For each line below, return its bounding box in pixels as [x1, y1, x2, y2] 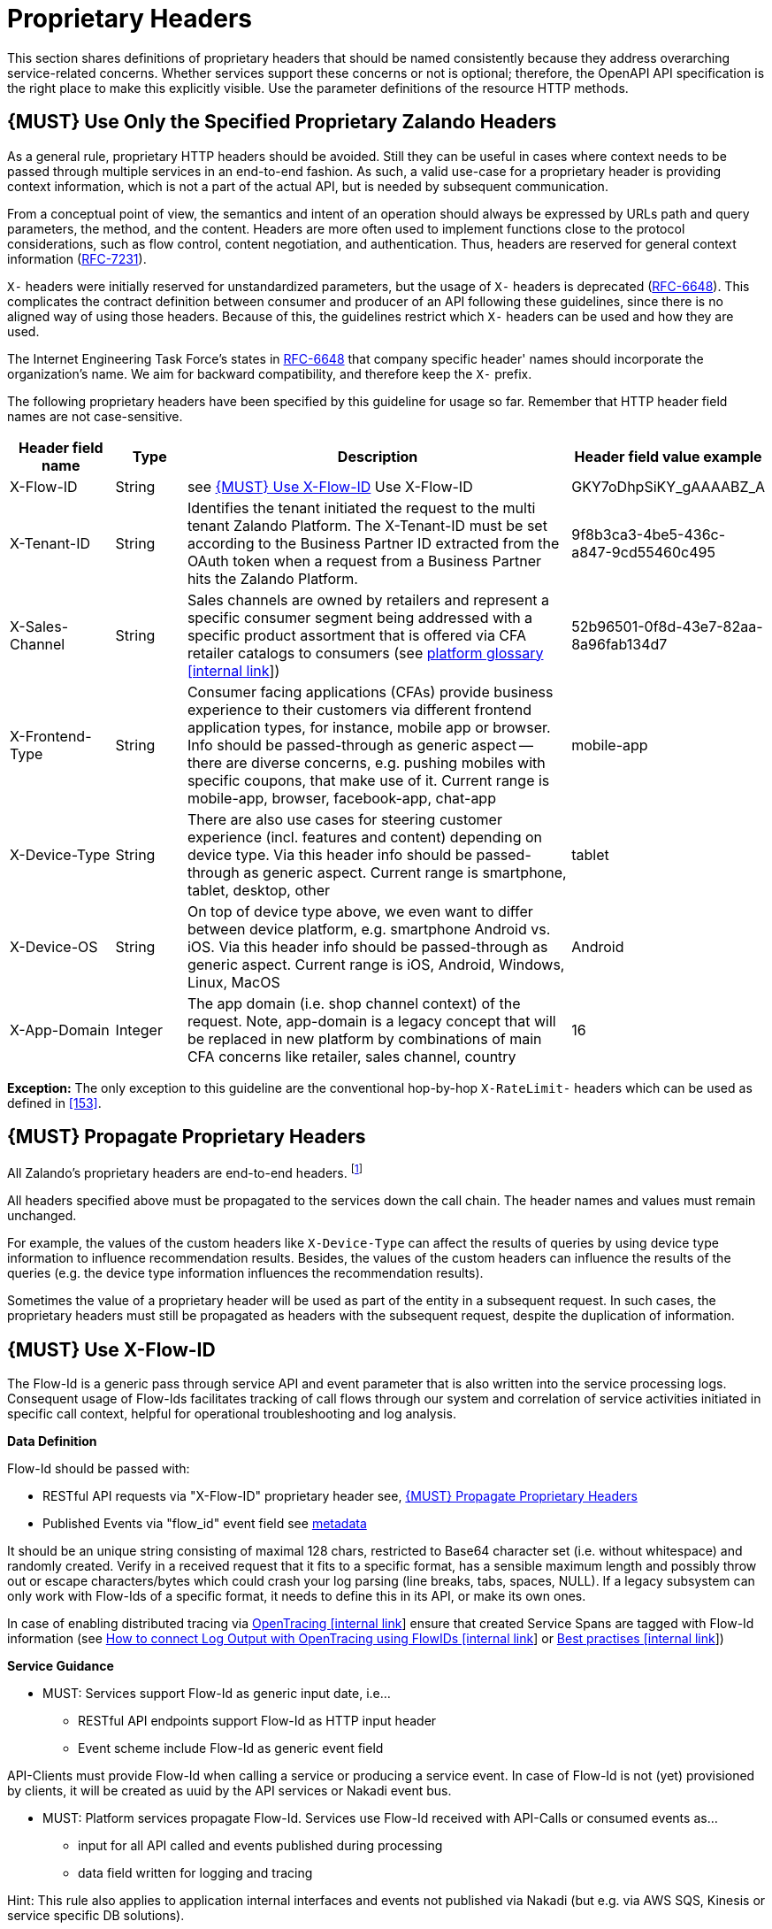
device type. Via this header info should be [187, 845, 472, 864]
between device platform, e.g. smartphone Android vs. [187, 919, 551, 938]
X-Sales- [10, 617, 68, 635]
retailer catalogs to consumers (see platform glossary [187, 643, 544, 662]
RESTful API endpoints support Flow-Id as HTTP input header [78, 1712, 437, 1728]
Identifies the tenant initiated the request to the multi [187, 498, 536, 517]
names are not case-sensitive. [7, 408, 183, 424]
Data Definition [7, 1433, 97, 1449]
